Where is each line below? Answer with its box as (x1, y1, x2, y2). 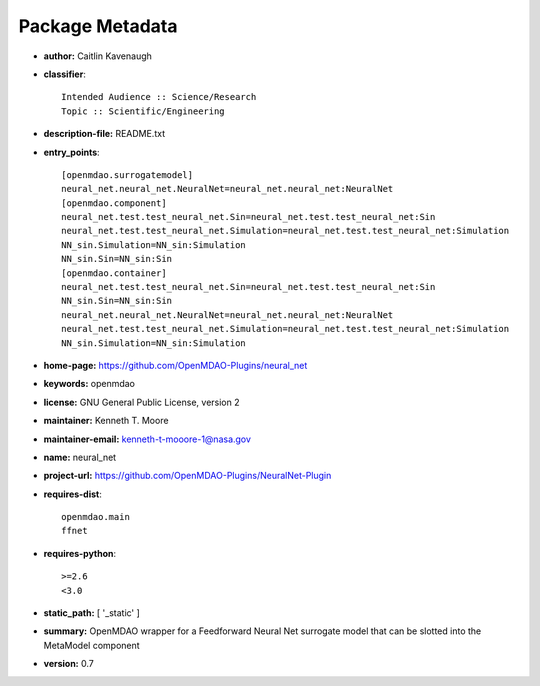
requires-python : (43, 547, 117, 559)
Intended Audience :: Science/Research (61, 91, 257, 103)
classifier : (43, 68, 87, 80)
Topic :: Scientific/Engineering (61, 105, 225, 117)
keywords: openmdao (43, 378, 135, 390)
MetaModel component (43, 639, 140, 651)
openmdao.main (61, 511, 130, 523)
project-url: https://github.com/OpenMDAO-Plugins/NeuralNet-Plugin (43, 470, 332, 482)
